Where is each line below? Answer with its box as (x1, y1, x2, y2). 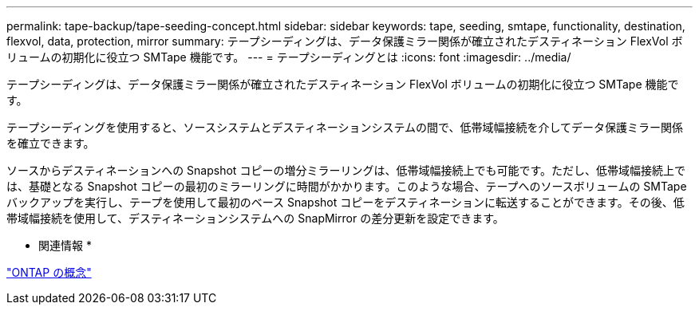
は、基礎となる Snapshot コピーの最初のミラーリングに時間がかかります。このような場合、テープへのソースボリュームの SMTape (6, 179, 687, 193)
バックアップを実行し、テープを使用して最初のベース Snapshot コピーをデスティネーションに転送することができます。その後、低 (6, 195, 685, 209)
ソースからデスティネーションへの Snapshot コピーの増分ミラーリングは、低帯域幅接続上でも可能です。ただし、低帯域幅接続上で (6, 163, 685, 177)
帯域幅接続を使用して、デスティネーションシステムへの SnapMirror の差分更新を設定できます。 (6, 211, 504, 225)
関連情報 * (38, 238, 92, 252)
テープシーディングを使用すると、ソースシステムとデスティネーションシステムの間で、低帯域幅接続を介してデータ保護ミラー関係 (6, 120, 683, 134)
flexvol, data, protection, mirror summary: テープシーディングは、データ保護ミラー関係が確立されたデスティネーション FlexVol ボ (6, 34, 683, 48)
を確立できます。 (6, 136, 95, 150)
